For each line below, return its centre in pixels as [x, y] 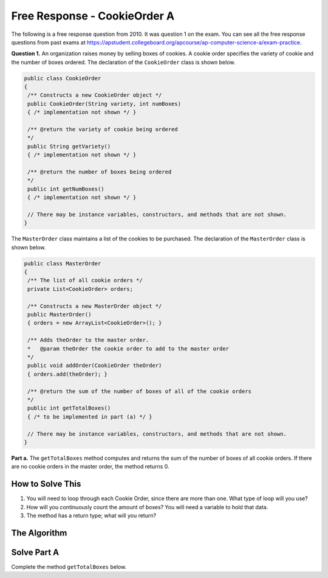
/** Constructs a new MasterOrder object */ [95, 306]
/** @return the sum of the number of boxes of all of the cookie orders [140, 391]
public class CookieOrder [63, 78]
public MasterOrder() [60, 315]
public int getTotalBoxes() [69, 408]
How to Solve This [46, 484]
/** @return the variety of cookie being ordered [103, 130]
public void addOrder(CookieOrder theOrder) [95, 366]
